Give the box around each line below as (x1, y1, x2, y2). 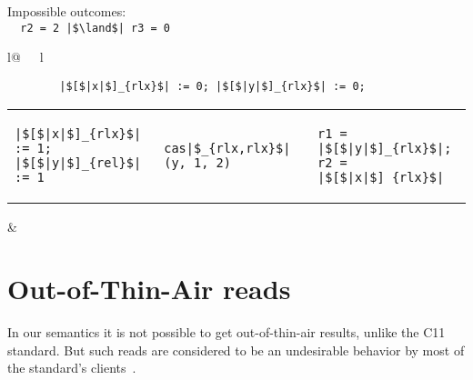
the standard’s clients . (7, 358, 136, 377)
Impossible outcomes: (7, 2, 126, 20)
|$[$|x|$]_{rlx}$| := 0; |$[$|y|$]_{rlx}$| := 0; (59, 79, 366, 93)
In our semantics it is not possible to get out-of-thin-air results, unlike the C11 (7, 323, 446, 342)
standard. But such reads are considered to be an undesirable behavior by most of (7, 340, 465, 359)
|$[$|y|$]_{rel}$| (15, 155, 142, 170)
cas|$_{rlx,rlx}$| (164, 140, 291, 155)
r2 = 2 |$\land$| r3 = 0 (20, 21, 170, 35)
